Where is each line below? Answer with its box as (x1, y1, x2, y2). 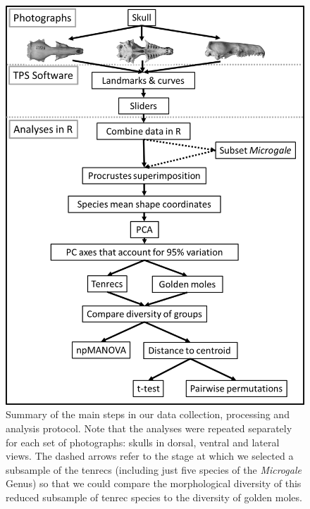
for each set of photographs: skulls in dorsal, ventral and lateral (6, 434, 280, 449)
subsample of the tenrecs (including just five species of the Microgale (6, 462, 302, 477)
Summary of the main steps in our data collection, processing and (6, 407, 290, 422)
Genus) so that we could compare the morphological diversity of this (6, 476, 302, 491)
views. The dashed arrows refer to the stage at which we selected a (6, 448, 294, 463)
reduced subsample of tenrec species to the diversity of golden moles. (6, 489, 302, 504)
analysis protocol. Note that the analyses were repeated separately (6, 420, 292, 435)
